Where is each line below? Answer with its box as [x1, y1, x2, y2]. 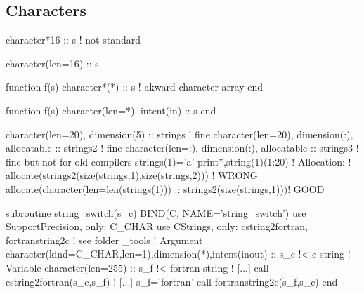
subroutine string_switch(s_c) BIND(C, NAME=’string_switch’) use [6, 205, 306, 220]
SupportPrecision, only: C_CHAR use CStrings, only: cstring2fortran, [6, 219, 308, 234]
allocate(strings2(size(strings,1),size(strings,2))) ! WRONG [6, 168, 258, 182]
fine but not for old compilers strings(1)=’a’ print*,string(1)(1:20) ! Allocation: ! [6, 154, 351, 168]
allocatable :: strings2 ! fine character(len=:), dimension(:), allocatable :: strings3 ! [6, 140, 359, 155]
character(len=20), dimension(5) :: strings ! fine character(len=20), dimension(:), [6, 126, 353, 141]
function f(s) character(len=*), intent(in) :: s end [6, 102, 216, 117]
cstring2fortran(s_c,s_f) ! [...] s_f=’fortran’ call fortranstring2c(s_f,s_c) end [6, 274, 338, 288]
